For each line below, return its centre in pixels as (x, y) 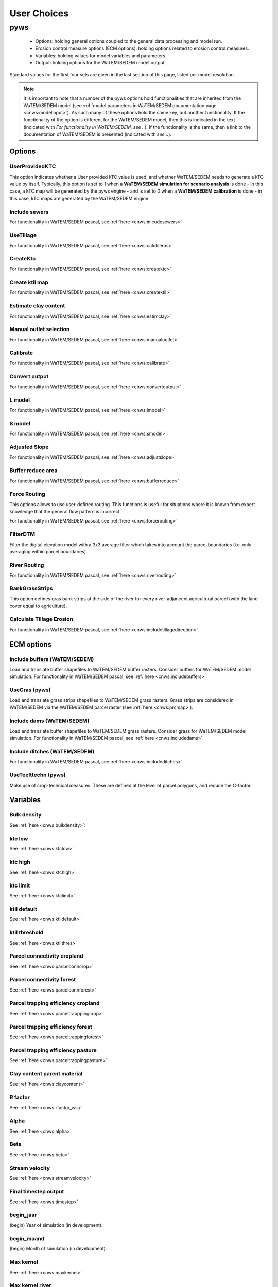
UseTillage (23, 235)
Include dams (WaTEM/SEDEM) (49, 721)
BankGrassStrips (31, 588)
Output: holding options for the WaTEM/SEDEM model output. (101, 63)
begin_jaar (23, 1215)
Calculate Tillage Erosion (41, 619)
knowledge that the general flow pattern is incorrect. (65, 512)
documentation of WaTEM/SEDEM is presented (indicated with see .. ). (98, 134)
